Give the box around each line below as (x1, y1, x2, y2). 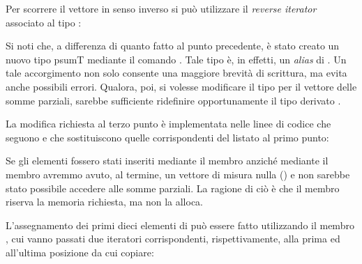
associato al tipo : (6, 15, 82, 29)
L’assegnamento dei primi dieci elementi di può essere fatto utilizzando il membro (6, 217, 354, 232)
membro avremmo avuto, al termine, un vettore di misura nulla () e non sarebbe (6, 166, 350, 181)
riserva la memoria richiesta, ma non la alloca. (6, 194, 204, 209)
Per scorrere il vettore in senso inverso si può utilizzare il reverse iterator (6, 1, 317, 15)
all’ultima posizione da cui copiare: (6, 244, 154, 259)
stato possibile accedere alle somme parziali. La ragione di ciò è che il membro (6, 180, 340, 195)
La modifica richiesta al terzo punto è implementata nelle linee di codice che (6, 116, 331, 131)
